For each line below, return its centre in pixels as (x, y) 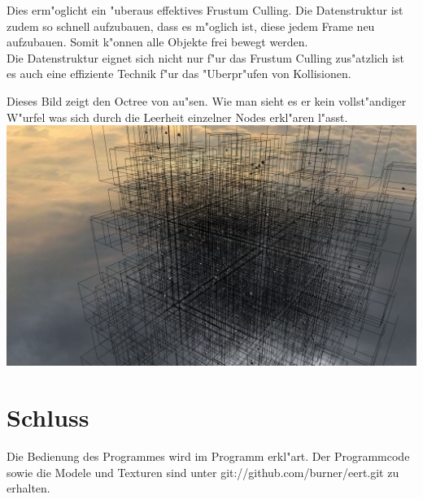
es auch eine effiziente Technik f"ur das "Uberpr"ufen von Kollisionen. (179, 74)
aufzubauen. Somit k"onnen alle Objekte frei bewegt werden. (157, 42)
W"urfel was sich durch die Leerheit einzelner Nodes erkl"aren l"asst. (177, 117)
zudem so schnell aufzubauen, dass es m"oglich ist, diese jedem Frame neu (191, 26)
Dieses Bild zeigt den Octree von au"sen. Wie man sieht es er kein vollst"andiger (207, 100)
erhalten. (28, 488)
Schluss (48, 417)
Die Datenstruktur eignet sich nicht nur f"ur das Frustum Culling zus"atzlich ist (205, 57)
